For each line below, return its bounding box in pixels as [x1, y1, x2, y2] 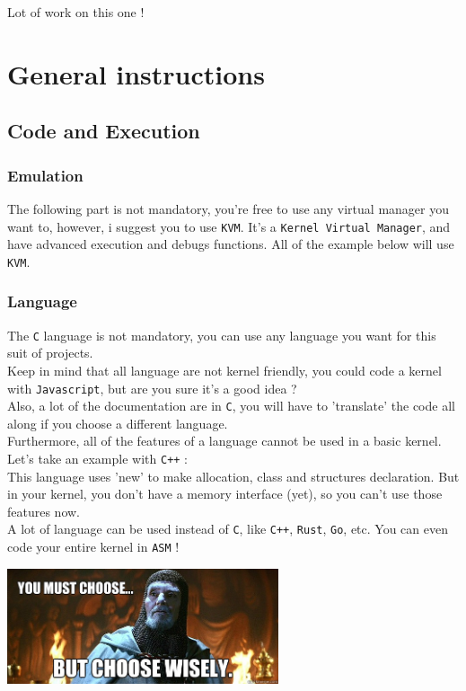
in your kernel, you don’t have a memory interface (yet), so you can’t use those [7, 484, 443, 503]
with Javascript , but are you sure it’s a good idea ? [7, 378, 297, 397]
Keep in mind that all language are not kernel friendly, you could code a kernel [7, 360, 442, 379]
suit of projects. [7, 343, 93, 362]
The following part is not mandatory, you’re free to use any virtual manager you [7, 199, 449, 217]
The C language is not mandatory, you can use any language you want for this [7, 325, 436, 344]
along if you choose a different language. [7, 413, 228, 432]
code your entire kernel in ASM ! [7, 537, 180, 556]
